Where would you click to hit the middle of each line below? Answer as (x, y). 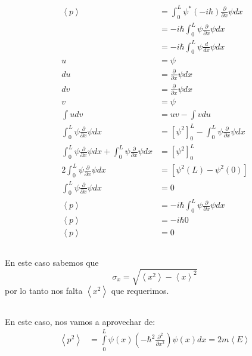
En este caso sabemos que (52, 263)
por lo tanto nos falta (44, 291)
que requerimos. (140, 291)
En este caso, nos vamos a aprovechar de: (80, 321)
